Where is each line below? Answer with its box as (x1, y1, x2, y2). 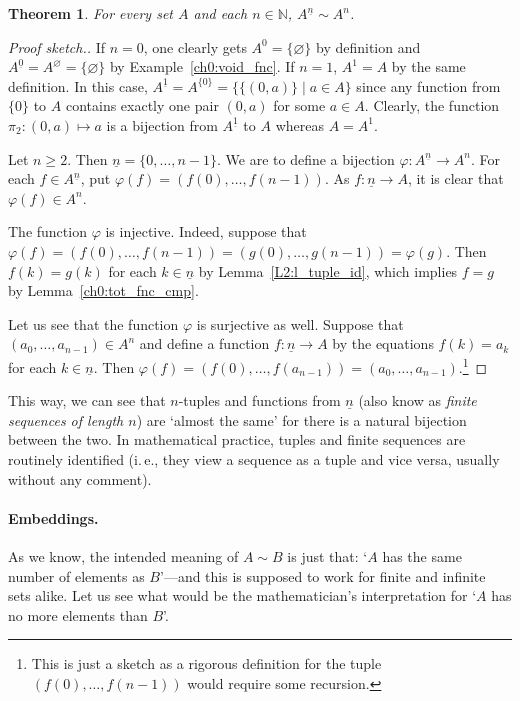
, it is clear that (407, 168, 504, 189)
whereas (275, 114, 324, 135)
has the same (382, 545, 462, 566)
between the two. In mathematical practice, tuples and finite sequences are (8, 429, 466, 450)
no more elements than (8, 604, 148, 625)
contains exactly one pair (65, 95, 219, 116)
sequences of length (8, 409, 124, 430)
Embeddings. (8, 507, 99, 528)
